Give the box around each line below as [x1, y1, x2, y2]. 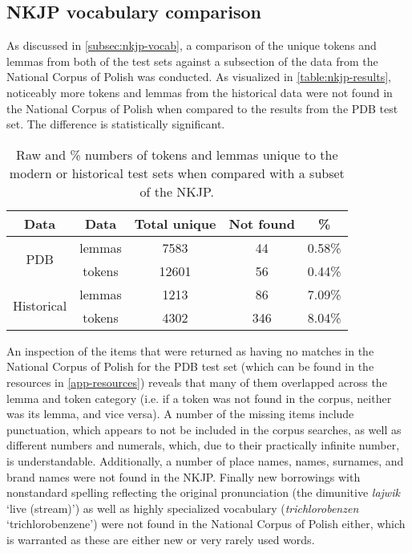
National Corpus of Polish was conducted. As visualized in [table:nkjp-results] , [6, 68, 391, 85]
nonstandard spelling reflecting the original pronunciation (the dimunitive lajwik [6, 484, 400, 501]
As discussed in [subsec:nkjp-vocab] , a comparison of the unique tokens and [6, 37, 377, 54]
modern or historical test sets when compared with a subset [9, 163, 345, 182]
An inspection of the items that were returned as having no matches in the [6, 342, 374, 359]
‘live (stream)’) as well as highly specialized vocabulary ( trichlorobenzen [6, 499, 359, 516]
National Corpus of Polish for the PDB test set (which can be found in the [6, 358, 374, 375]
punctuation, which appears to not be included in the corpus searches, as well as [6, 421, 402, 437]
